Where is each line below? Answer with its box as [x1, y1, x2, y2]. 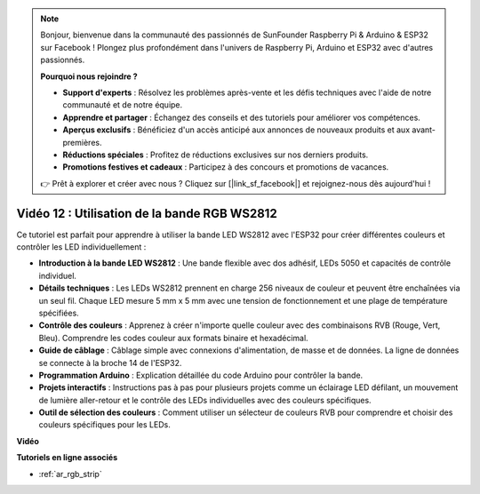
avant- [412, 124, 436, 135]
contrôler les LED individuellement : [16, 241, 147, 252]
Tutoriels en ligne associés [16, 452, 118, 463]
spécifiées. [38, 307, 79, 318]
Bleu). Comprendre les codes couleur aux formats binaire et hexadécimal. [38, 332, 308, 343]
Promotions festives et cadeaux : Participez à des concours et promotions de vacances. [62, 162, 389, 172]
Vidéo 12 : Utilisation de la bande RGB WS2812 [16, 205, 277, 221]
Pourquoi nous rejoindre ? [40, 71, 138, 82]
